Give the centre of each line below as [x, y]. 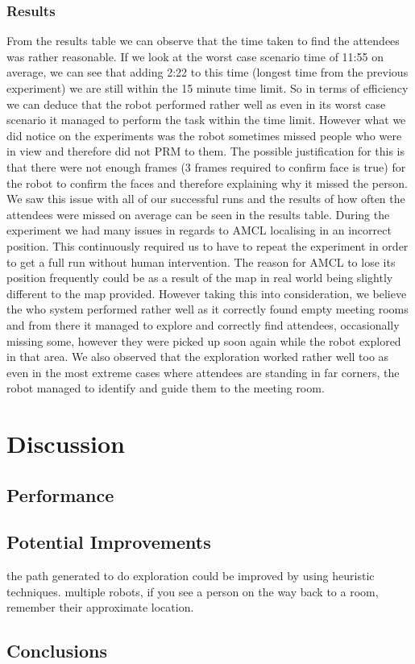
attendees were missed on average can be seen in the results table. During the [198, 214]
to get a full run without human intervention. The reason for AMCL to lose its [201, 261]
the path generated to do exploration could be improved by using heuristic [191, 576]
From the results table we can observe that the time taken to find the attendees [203, 41]
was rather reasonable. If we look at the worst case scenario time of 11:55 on [195, 56]
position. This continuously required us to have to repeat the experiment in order [207, 245]
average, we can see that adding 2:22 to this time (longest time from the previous [207, 72]
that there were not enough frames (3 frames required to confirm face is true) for [206, 166]
